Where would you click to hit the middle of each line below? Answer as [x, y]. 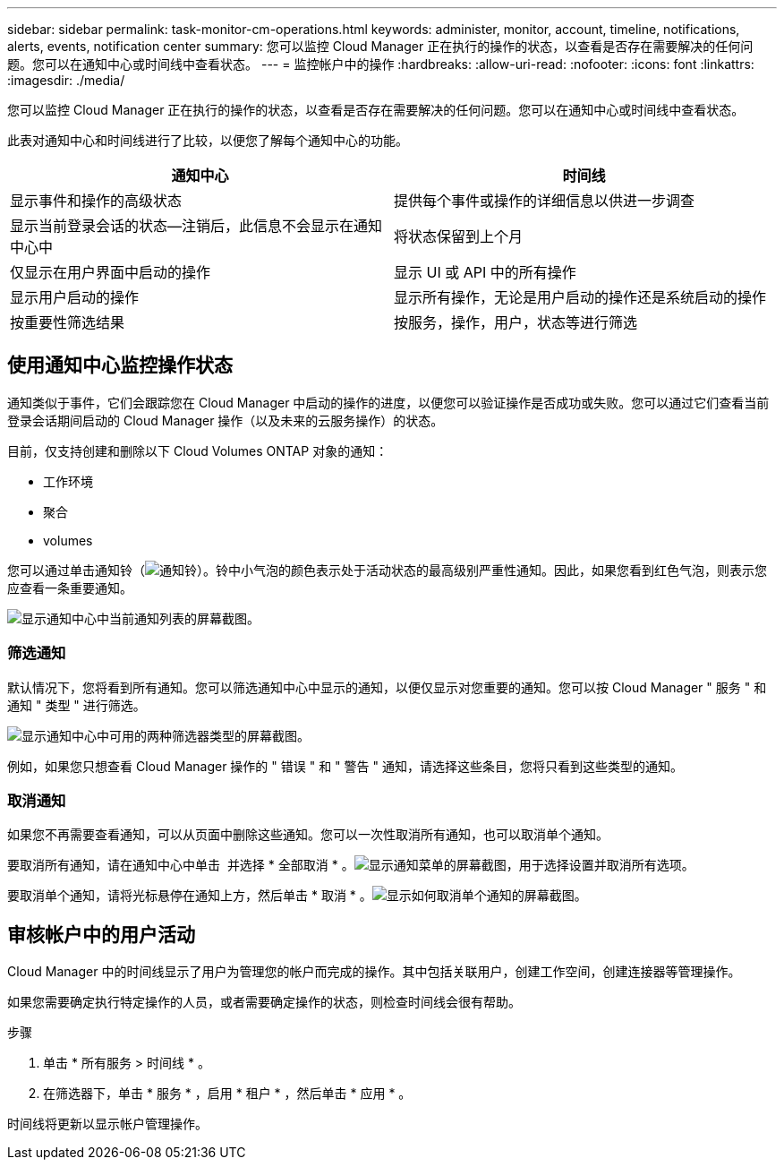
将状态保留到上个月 [459, 236]
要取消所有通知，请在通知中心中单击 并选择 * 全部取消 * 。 [181, 865]
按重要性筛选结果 [68, 322]
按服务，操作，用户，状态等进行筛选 [516, 322]
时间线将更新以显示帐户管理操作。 [107, 1124]
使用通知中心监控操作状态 [120, 365]
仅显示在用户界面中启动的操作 [111, 272]
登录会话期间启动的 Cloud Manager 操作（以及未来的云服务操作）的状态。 [226, 420]
